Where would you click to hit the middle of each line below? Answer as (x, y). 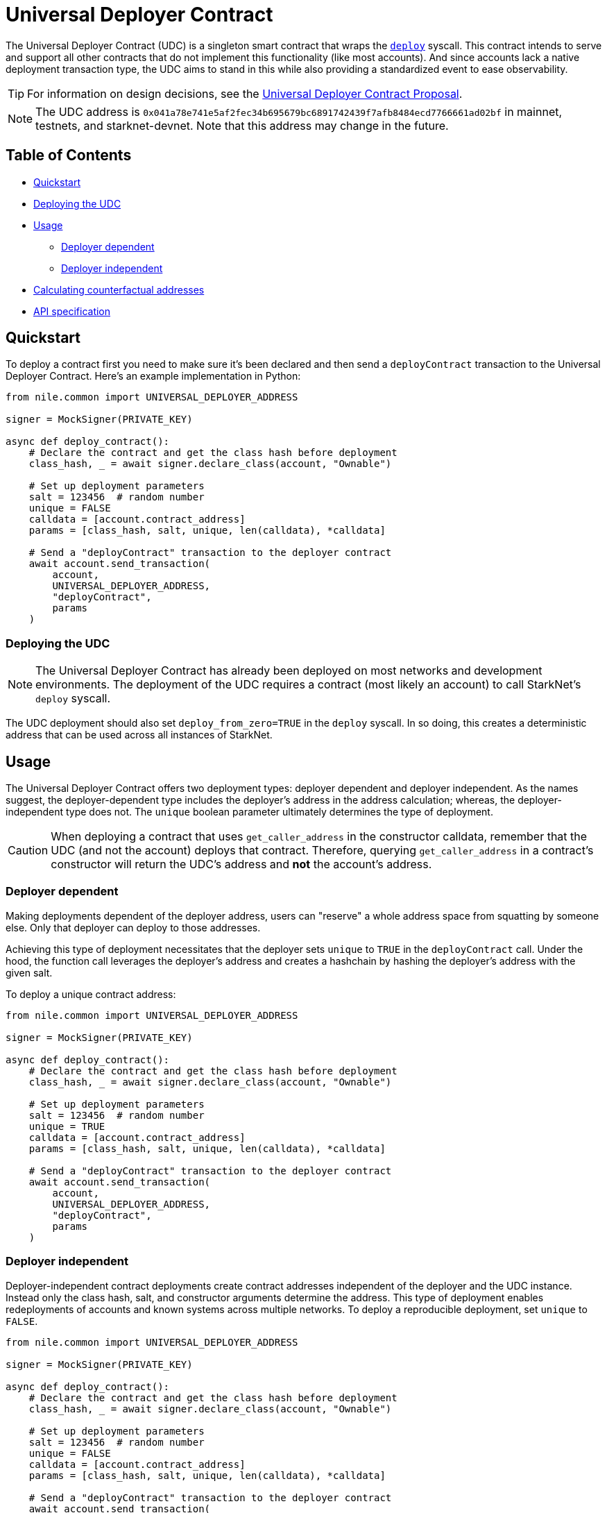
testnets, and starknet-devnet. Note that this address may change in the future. (242, 125)
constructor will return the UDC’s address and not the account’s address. (241, 864)
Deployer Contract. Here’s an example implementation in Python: (153, 376)
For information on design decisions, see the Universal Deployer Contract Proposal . (245, 93)
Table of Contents (69, 155)
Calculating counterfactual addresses (119, 289)
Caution (28, 851)
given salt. (29, 972)
